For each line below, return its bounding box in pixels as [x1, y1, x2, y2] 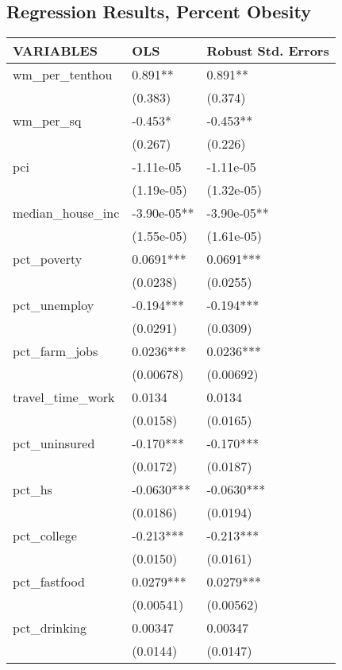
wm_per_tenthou [13, 65, 113, 84]
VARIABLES [13, 41, 98, 60]
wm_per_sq [13, 111, 82, 130]
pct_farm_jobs [13, 342, 98, 361]
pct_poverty [13, 250, 83, 269]
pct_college [13, 526, 77, 545]
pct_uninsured [13, 434, 95, 453]
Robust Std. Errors [206, 41, 329, 60]
